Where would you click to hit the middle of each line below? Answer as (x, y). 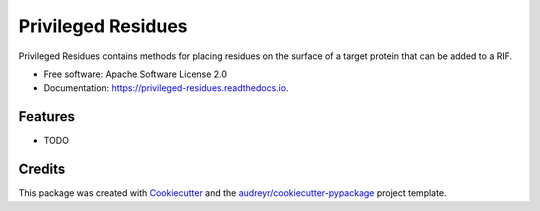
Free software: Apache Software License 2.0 (135, 74)
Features (46, 116)
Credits (42, 169)
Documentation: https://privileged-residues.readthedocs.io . (166, 88)
